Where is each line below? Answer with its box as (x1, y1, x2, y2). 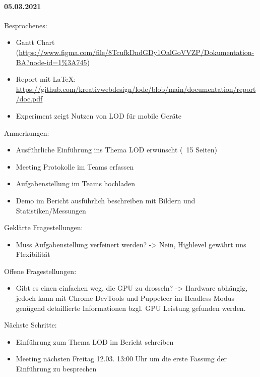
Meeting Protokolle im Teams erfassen (16, 161, 134, 172)
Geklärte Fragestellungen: (4, 222, 83, 233)
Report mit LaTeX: (16, 74, 76, 84)
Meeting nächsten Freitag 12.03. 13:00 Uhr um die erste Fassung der (16, 353, 227, 364)
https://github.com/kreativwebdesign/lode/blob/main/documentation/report (16, 83, 256, 94)
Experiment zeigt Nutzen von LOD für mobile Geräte (16, 110, 182, 121)
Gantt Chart (16, 37, 55, 47)
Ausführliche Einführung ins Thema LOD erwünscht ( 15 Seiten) (16, 144, 217, 155)
